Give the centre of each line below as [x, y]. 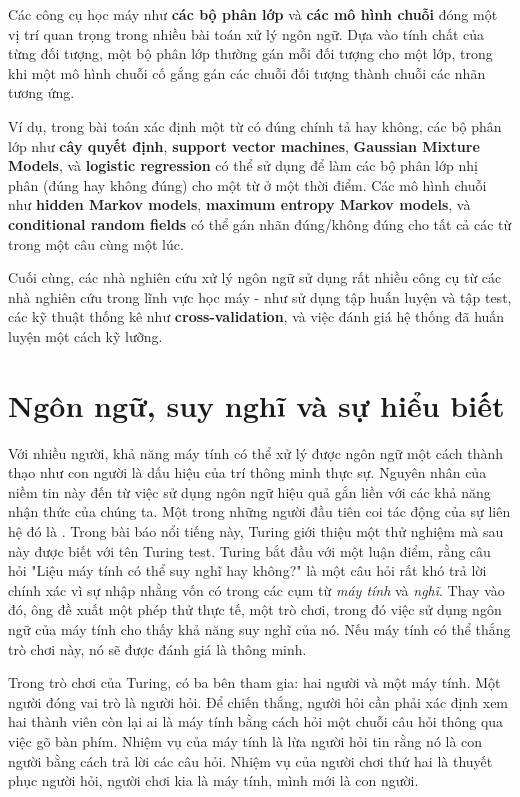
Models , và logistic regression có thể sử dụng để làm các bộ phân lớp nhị [243, 165]
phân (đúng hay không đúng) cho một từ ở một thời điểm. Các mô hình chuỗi [247, 184]
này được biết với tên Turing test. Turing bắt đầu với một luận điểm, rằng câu [249, 550]
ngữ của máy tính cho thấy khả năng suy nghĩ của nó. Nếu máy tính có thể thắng [259, 628]
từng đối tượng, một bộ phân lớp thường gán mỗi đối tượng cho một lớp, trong [250, 53]
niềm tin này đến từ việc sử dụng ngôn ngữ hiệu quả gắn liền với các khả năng [249, 491]
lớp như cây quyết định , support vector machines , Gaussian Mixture [244, 145]
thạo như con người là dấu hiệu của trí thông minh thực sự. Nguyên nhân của [247, 472]
